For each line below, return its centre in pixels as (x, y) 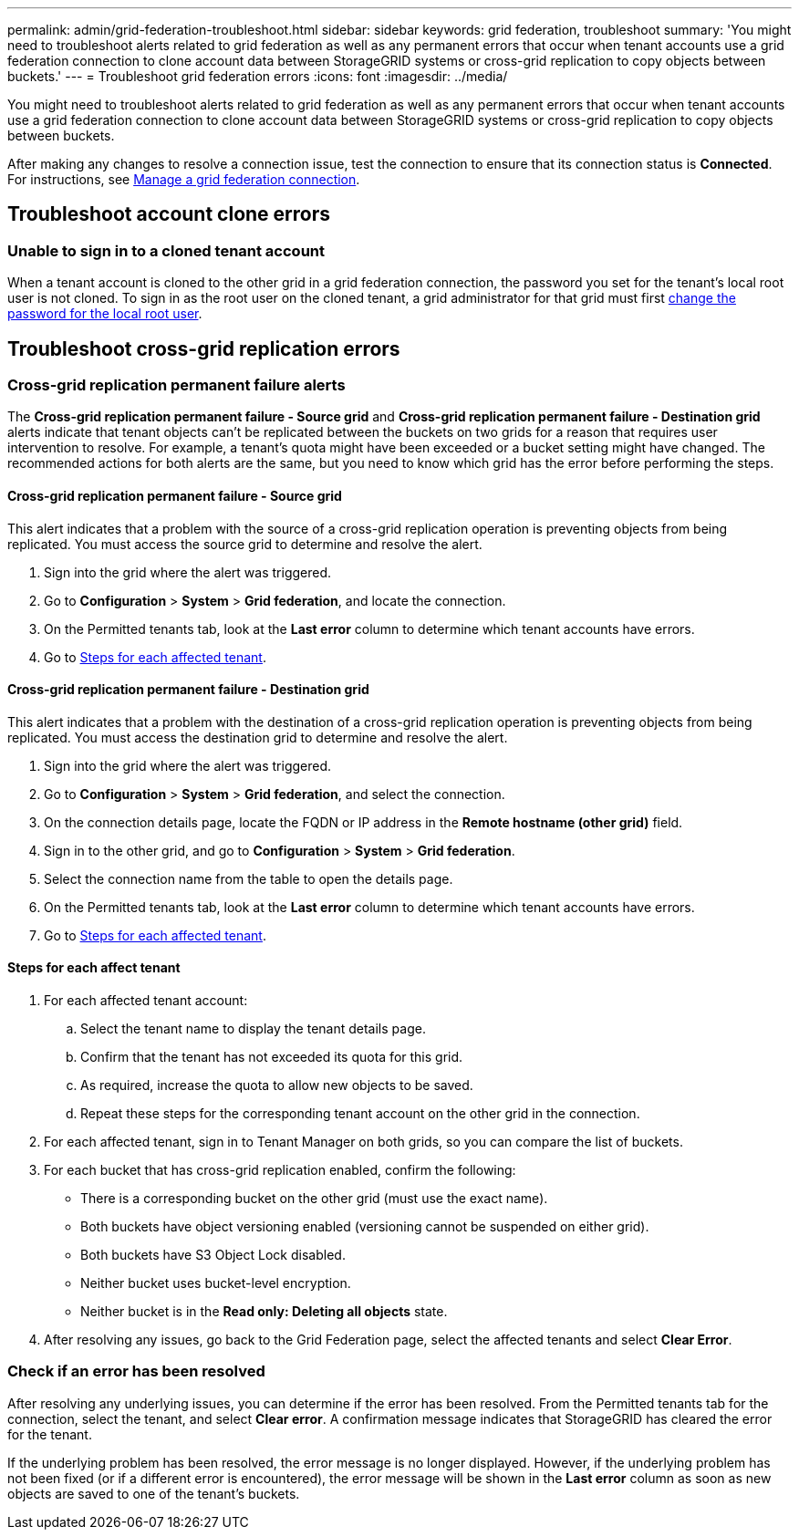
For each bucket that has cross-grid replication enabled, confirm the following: (280, 1170)
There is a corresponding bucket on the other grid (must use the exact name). (314, 1199)
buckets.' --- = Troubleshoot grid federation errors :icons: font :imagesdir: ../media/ (258, 76)
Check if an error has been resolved (136, 1371)
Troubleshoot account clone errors (169, 214)
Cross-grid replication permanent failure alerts (176, 385)
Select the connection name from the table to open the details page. (249, 878)
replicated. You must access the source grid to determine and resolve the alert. (245, 544)
